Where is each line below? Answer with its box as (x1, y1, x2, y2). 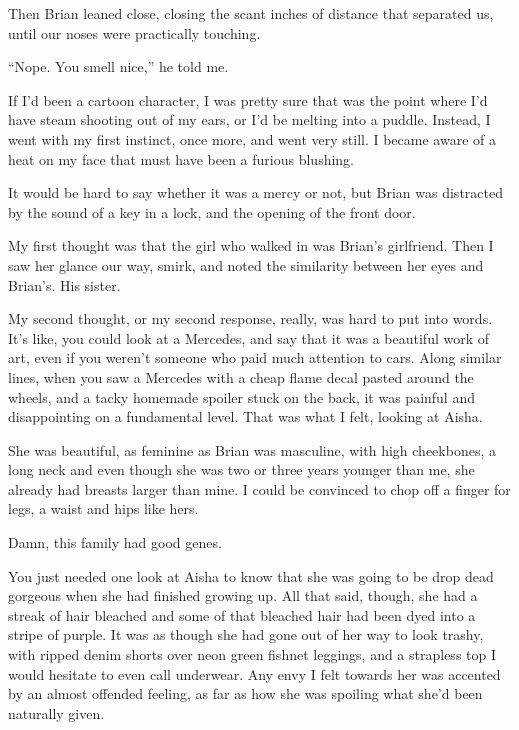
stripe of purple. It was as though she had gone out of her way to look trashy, (8, 624, 484, 645)
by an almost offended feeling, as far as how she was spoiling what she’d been (8, 683, 483, 704)
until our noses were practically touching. (8, 22, 261, 43)
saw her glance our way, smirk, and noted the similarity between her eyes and (8, 254, 484, 275)
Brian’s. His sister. (8, 274, 121, 295)
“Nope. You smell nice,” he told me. (8, 56, 229, 77)
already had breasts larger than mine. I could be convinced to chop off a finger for (8, 478, 511, 499)
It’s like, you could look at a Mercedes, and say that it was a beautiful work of (8, 327, 490, 348)
